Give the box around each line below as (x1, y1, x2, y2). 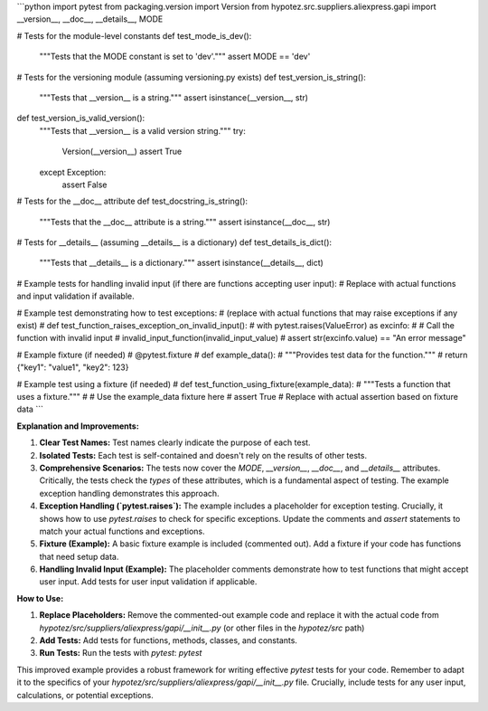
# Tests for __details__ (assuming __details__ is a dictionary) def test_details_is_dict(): (16, 237, 333, 248)
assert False (61, 179, 108, 190)
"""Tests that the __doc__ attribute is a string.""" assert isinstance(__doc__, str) (39, 216, 331, 227)
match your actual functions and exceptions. (39, 526, 205, 536)
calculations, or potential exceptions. (16, 689, 154, 700)
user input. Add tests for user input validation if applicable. (39, 576, 258, 587)
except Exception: (39, 166, 107, 177)
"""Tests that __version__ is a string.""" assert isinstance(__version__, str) (39, 91, 309, 103)
